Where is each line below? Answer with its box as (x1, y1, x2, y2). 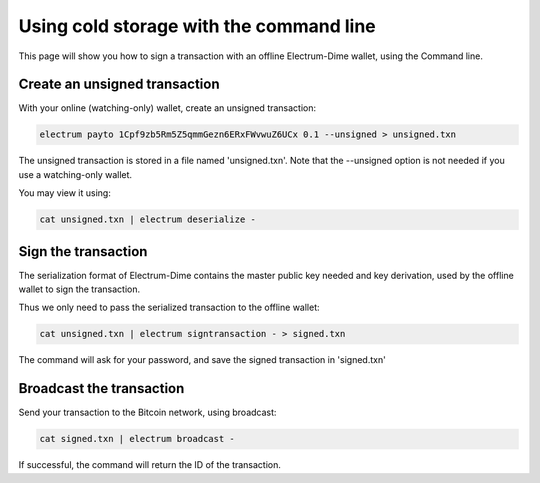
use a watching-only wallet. (18, 168, 133, 180)
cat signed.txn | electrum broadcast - (39, 433, 235, 445)
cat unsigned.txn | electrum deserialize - (39, 214, 257, 225)
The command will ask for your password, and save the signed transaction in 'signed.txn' (18, 354, 387, 366)
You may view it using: (18, 187, 112, 199)
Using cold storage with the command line (18, 15, 376, 37)
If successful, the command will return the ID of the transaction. (18, 459, 282, 471)
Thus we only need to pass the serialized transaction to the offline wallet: (18, 301, 320, 314)
